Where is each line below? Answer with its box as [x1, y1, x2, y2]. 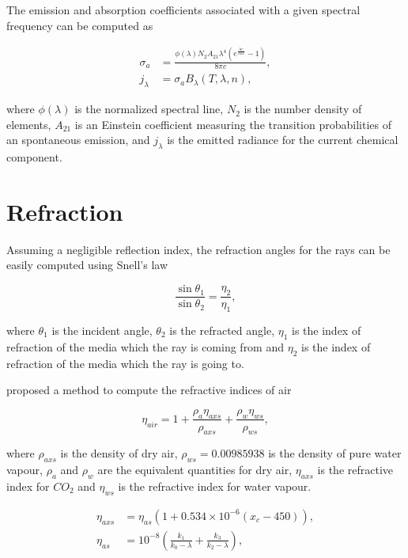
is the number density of [244, 101, 362, 117]
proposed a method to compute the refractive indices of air [6, 381, 292, 398]
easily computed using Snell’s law [6, 256, 168, 273]
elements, [6, 116, 51, 132]
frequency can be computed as [6, 17, 153, 33]
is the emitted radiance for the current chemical [167, 131, 399, 148]
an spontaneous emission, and [6, 131, 150, 148]
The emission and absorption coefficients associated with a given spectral [6, 2, 361, 17]
